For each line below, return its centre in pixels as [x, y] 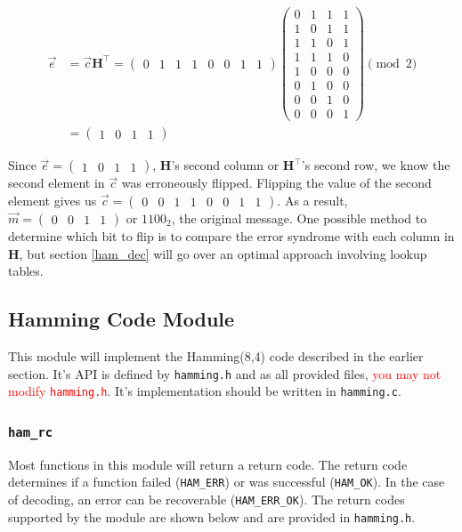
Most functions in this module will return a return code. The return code [208, 464]
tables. [26, 271]
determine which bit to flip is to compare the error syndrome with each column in [231, 235]
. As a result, [312, 200]
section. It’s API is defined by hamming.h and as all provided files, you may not [225, 373]
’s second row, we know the [376, 165]
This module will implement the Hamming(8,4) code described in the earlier [216, 355]
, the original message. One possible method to [299, 218]
